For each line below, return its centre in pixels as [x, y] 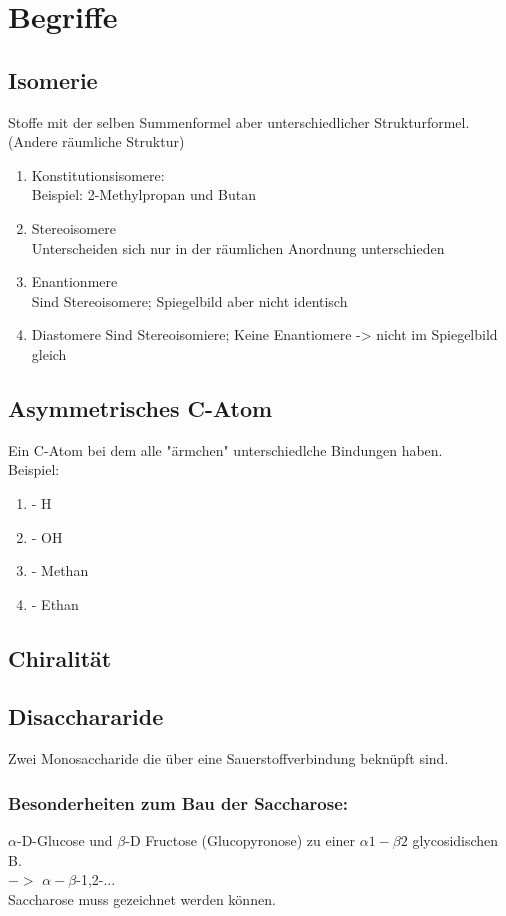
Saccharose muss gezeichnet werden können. [142, 898]
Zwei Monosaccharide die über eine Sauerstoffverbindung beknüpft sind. [228, 758]
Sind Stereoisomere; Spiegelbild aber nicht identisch [189, 300]
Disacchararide [86, 716]
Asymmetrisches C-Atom [140, 407]
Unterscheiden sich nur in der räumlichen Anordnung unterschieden [238, 247]
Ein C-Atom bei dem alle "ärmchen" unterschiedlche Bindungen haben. [225, 449]
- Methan [60, 570]
